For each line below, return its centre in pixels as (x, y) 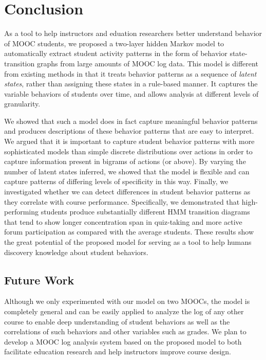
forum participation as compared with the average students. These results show (129, 232)
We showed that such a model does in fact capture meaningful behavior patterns (131, 121)
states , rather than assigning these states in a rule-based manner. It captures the (131, 84)
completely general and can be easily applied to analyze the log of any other (124, 311)
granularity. (22, 104)
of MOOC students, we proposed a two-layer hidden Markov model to (114, 43)
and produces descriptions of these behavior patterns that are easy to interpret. (129, 131)
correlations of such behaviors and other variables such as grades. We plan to (125, 331)
